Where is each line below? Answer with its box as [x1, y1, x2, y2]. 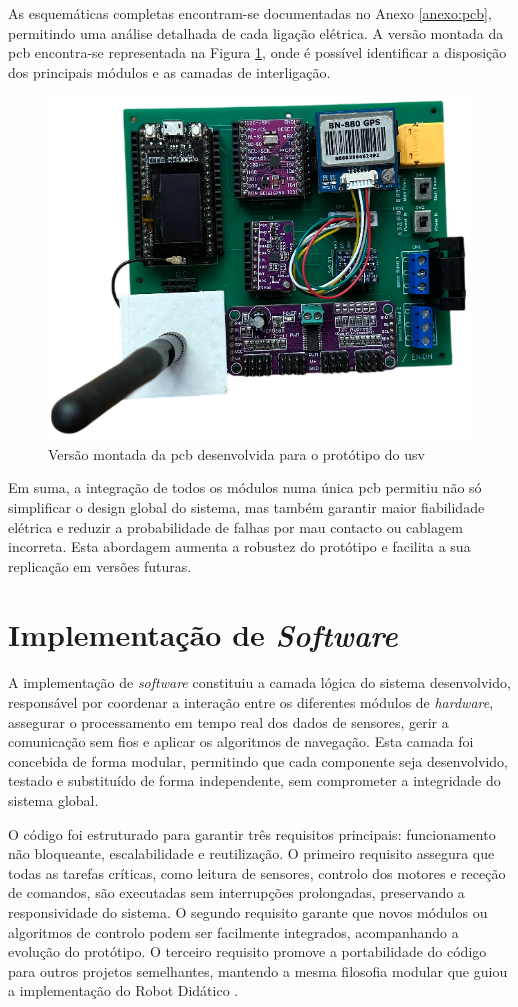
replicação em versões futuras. [8, 555, 192, 576]
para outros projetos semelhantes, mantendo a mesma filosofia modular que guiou [8, 960, 508, 981]
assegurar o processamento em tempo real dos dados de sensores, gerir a [8, 711, 449, 732]
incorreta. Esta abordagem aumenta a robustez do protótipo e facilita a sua [8, 536, 471, 557]
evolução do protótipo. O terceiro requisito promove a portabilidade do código [8, 941, 487, 962]
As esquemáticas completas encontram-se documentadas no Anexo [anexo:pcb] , [8, 3, 492, 23]
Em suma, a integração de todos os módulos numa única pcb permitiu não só [8, 477, 482, 498]
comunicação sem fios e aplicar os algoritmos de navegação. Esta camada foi [8, 731, 474, 752]
